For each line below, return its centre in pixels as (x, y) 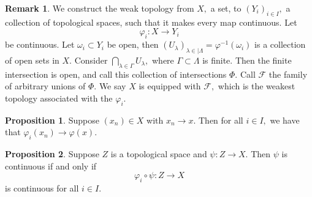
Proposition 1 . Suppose (52, 120)
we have (285, 120)
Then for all (221, 120)
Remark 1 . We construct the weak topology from (100, 8)
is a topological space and (159, 154)
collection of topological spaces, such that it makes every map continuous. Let (151, 22)
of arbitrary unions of (45, 86)
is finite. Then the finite (247, 60)
